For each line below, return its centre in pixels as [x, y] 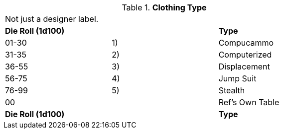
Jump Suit [237, 78]
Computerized [245, 55]
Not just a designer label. [52, 19]
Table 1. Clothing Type [164, 7]
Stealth [232, 90]
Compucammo [246, 43]
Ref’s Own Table [249, 102]
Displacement [244, 66]
